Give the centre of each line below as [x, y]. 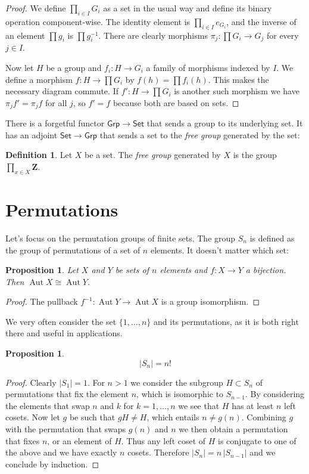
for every [283, 35]
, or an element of [79, 440]
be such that [92, 417]
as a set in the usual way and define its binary [188, 8]
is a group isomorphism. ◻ [210, 301]
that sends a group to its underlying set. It [225, 123]
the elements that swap [48, 405]
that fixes [23, 440]
